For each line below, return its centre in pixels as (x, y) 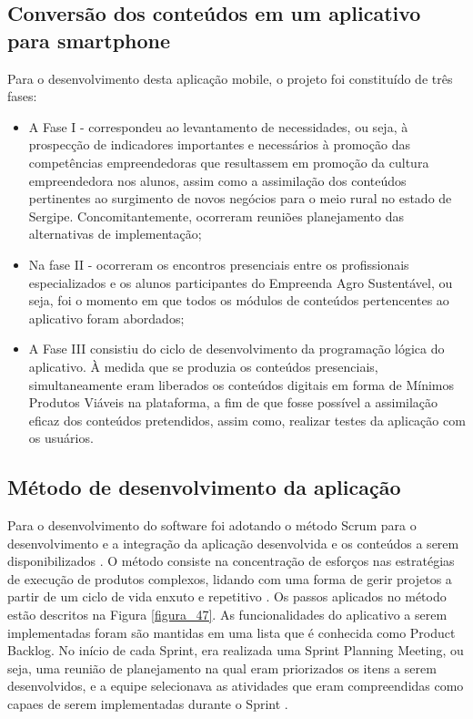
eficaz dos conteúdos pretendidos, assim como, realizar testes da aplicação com (247, 420)
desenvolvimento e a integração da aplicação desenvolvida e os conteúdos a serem (233, 543)
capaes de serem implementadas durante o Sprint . (148, 704)
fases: (22, 96)
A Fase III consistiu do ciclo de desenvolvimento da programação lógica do (236, 349)
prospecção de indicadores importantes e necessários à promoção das (219, 144)
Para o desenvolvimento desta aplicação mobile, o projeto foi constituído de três (230, 78)
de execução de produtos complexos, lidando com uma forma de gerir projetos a (230, 578)
